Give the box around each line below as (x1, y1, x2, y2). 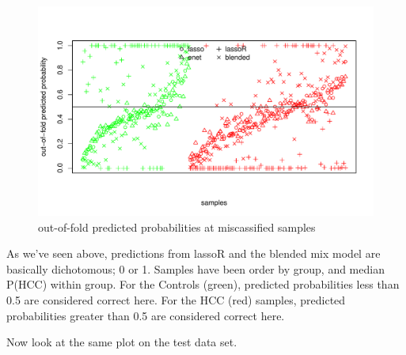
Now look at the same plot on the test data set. (6, 334, 237, 350)
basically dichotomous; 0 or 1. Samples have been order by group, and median (6, 260, 385, 277)
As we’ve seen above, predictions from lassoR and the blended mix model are (6, 245, 381, 262)
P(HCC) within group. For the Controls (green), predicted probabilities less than (6, 276, 400, 293)
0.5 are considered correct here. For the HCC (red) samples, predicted (6, 291, 346, 308)
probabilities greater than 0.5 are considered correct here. (6, 307, 285, 323)
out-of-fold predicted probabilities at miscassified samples (38, 218, 316, 235)
